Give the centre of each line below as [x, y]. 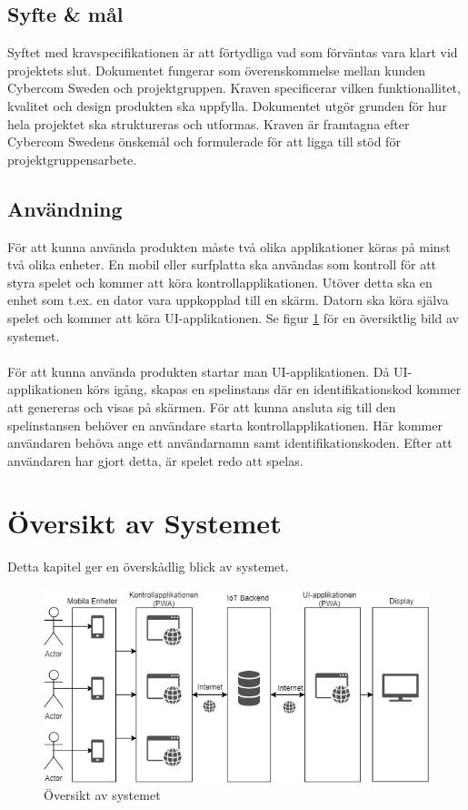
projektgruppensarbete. [72, 159]
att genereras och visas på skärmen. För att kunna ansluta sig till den [202, 406]
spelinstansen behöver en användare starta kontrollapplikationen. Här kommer [225, 425]
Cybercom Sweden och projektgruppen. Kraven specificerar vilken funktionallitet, [234, 88]
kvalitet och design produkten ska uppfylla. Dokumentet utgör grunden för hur [227, 105]
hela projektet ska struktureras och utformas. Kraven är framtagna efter [209, 123]
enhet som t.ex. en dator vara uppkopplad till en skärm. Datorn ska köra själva [228, 300]
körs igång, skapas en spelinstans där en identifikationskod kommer [274, 389]
